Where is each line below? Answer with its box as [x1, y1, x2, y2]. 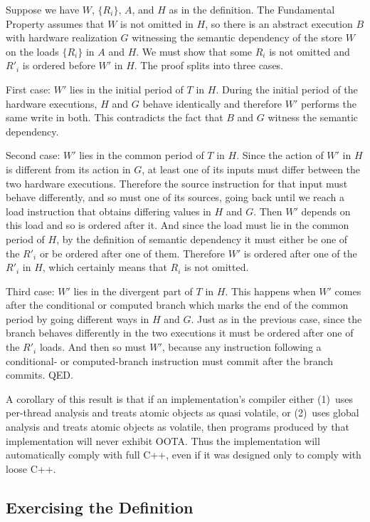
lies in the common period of [79, 148, 204, 163]
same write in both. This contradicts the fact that [6, 110, 223, 125]
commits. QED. [6, 367, 73, 382]
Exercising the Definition [6, 496, 194, 518]
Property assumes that [6, 16, 105, 31]
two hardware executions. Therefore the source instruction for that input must [6, 175, 348, 190]
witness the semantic [268, 110, 359, 125]
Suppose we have [6, 2, 80, 16]
